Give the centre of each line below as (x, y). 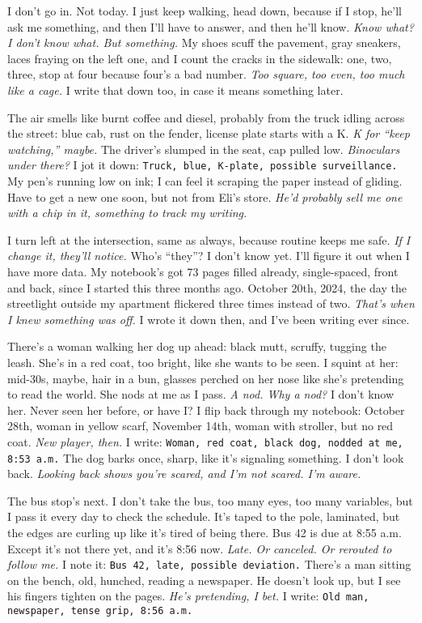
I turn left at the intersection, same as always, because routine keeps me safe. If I (209, 239)
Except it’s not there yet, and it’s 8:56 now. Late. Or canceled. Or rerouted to (200, 548)
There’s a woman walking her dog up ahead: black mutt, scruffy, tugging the (197, 346)
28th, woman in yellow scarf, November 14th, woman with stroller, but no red (200, 426)
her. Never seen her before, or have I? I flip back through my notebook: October (206, 410)
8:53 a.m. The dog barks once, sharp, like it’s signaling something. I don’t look (206, 457)
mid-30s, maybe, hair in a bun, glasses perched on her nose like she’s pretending (206, 378)
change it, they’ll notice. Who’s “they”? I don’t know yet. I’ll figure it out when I (209, 256)
